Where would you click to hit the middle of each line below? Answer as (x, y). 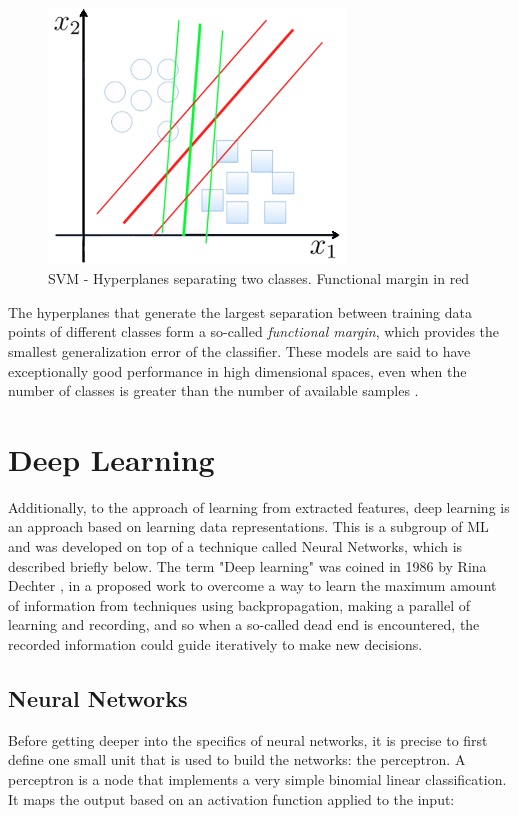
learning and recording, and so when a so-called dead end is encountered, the (244, 624)
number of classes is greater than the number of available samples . (213, 390)
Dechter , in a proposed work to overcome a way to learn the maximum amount (252, 585)
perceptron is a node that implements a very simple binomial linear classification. (257, 779)
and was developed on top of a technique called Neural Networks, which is (235, 546)
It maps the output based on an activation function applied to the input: (231, 798)
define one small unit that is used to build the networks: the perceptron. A (237, 759)
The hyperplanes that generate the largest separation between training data (240, 311)
